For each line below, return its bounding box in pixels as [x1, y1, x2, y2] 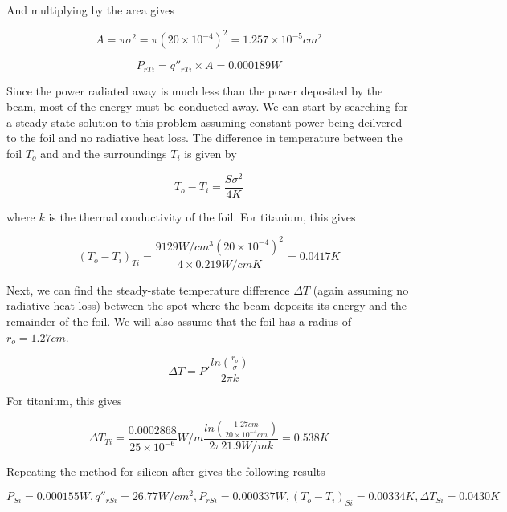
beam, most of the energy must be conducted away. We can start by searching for [6, 98, 408, 115]
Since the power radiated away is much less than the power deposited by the [6, 82, 383, 99]
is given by [184, 144, 237, 161]
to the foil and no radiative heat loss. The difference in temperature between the [6, 129, 403, 146]
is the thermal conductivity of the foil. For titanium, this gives [48, 208, 356, 225]
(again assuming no [313, 281, 409, 298]
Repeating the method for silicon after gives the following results [6, 462, 325, 479]
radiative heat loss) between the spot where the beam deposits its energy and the [6, 297, 407, 314]
